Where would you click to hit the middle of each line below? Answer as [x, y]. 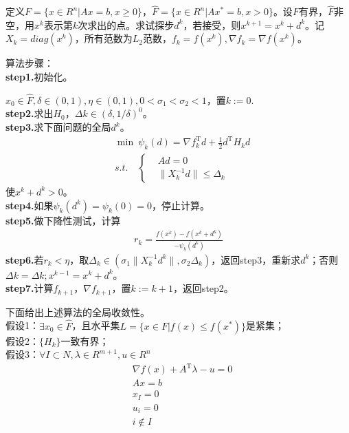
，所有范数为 [103, 38]
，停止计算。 [180, 205]
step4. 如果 [30, 205]
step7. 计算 [30, 288]
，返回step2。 [203, 288]
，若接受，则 [212, 24]
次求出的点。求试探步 [126, 24]
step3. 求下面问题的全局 [58, 127]
